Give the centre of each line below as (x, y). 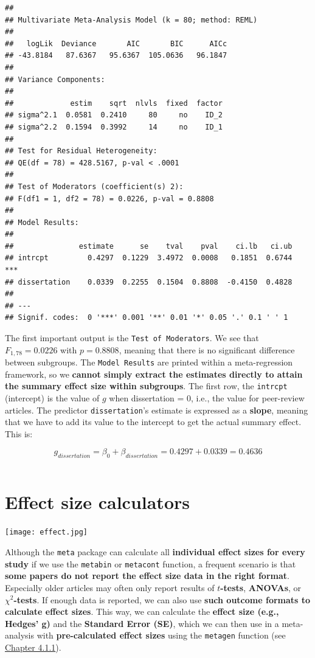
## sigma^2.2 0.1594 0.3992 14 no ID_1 (114, 127)
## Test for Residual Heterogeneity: (81, 151)
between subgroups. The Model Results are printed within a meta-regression (149, 362)
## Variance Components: (55, 79)
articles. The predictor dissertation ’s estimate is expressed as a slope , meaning (157, 410)
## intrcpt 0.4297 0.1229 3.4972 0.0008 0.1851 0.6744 (149, 258)
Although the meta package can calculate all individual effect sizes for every (155, 552)
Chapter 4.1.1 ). (33, 647)
